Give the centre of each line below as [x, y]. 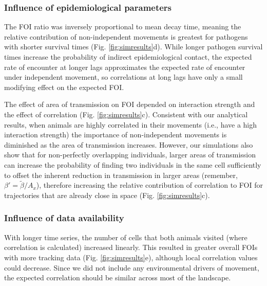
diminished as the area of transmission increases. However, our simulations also [129, 144]
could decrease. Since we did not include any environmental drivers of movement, [132, 267]
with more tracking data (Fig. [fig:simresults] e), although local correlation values [131, 257]
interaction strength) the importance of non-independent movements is [116, 135]
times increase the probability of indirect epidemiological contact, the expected [128, 57]
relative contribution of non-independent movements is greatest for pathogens [126, 36]
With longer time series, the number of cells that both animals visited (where [126, 237]
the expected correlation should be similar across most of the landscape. [118, 278]
